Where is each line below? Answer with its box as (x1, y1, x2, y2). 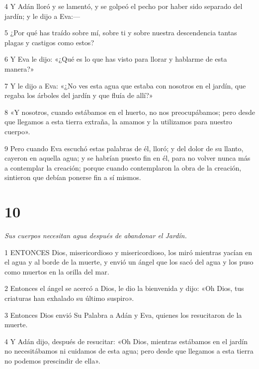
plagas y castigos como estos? (4, 37, 94, 47)
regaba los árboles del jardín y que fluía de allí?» (4, 90, 153, 100)
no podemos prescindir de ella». (4, 355, 100, 366)
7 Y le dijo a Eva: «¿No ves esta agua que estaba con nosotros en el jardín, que (4, 80, 246, 91)
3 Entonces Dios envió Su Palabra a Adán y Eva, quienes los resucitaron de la (4, 309, 242, 320)
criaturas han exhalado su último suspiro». (4, 293, 134, 303)
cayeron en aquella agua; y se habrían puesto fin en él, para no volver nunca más (4, 153, 251, 163)
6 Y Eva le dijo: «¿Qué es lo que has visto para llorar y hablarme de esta (4, 54, 227, 64)
